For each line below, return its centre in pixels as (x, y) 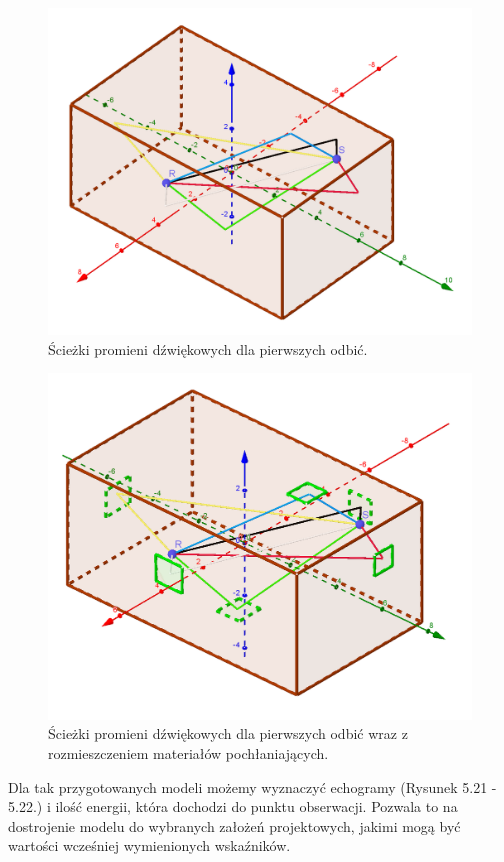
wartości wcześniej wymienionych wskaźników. (149, 845)
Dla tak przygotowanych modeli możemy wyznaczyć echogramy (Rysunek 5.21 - (252, 786)
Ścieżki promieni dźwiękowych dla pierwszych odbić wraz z (228, 733)
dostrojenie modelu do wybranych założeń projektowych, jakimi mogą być (234, 825)
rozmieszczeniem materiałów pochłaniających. (188, 753)
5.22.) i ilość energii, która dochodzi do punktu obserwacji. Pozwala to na (233, 806)
